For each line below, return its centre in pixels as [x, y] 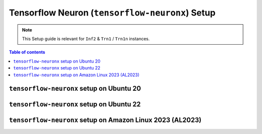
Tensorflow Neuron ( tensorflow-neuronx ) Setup [112, 13]
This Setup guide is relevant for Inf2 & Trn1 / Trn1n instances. [86, 38]
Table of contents [27, 52]
